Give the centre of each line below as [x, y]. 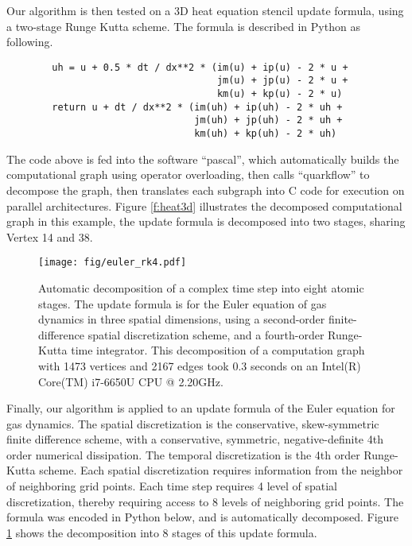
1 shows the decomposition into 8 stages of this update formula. [162, 532]
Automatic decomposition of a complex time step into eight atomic [201, 287]
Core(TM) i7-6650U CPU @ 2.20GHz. [131, 381]
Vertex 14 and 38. [50, 236]
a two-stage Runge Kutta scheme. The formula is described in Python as [183, 26]
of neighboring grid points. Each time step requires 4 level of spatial [172, 486]
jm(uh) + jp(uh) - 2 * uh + [268, 120]
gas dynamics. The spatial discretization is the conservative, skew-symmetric [193, 423]
